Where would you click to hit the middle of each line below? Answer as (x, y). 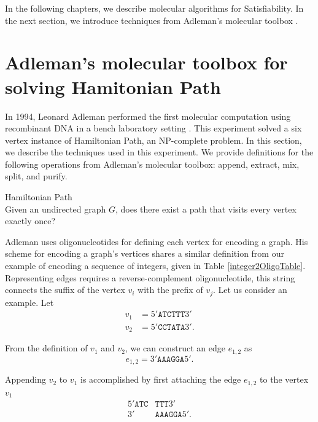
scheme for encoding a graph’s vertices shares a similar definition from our (145, 253)
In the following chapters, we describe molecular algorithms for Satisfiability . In (154, 8)
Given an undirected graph (56, 209)
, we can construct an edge (175, 348)
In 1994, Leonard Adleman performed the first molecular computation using (148, 116)
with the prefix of (170, 290)
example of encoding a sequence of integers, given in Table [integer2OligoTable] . (155, 266)
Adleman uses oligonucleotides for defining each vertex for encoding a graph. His (157, 241)
